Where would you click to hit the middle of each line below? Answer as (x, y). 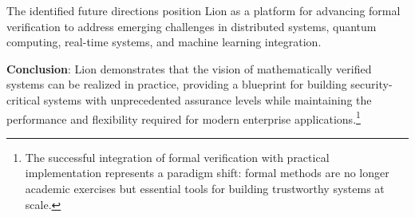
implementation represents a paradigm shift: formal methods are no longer (207, 173)
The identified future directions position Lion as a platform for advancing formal (204, 10)
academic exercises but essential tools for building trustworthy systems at (205, 188)
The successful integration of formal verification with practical (177, 157)
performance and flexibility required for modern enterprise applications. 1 (184, 117)
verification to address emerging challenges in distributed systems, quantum (192, 26)
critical (24, 99)
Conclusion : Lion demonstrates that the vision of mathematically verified (189, 68)
